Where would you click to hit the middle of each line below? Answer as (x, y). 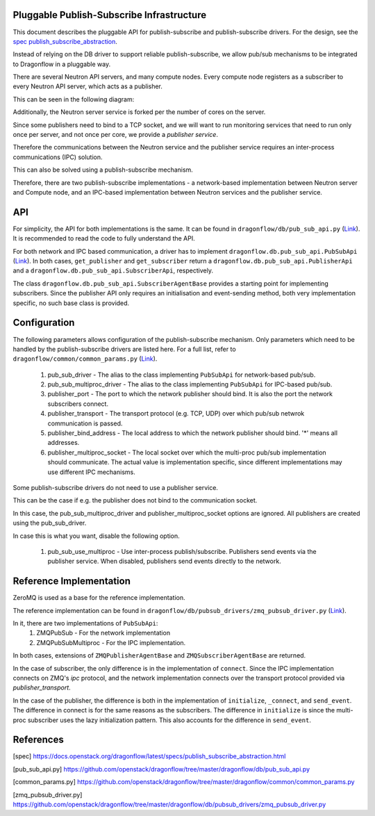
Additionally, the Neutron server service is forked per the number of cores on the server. (139, 112)
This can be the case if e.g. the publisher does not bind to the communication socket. (135, 500)
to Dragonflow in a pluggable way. (62, 64)
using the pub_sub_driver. (50, 523)
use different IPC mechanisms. (91, 472)
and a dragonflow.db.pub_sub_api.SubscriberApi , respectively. (113, 270)
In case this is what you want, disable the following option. (96, 536)
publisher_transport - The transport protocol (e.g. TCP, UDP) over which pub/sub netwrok (176, 414)
